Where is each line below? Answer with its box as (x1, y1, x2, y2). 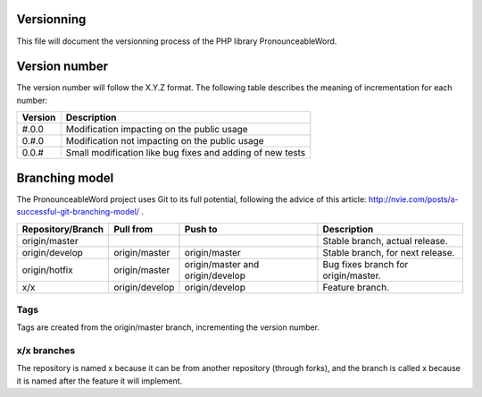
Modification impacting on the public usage (65, 123, 249, 136)
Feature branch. (322, 281, 390, 293)
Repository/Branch (21, 223, 104, 235)
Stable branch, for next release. (322, 246, 455, 258)
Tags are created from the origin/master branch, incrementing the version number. (16, 322, 320, 333)
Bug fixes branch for (322, 258, 409, 270)
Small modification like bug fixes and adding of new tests (65, 147, 306, 159)
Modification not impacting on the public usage (65, 135, 264, 148)
